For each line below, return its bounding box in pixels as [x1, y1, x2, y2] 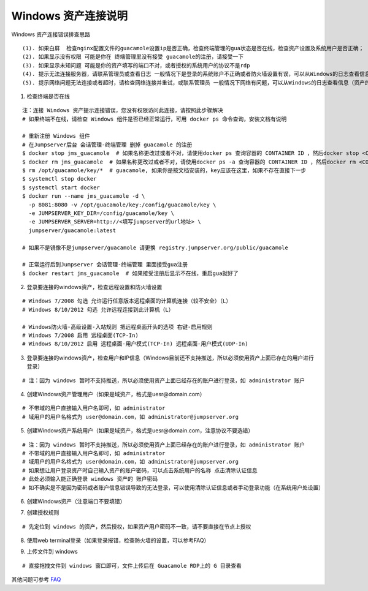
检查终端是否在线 [26, 92, 70, 100]
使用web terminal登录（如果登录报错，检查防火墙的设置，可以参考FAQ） [26, 536, 210, 544]
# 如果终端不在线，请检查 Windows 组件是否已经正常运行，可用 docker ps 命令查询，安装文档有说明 [22, 115, 287, 122]
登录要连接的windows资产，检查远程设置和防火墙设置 [26, 284, 163, 291]
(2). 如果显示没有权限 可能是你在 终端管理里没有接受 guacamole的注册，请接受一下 [22, 53, 244, 61]
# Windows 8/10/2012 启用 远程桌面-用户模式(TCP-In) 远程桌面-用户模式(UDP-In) [22, 341, 248, 347]
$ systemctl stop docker [22, 175, 97, 183]
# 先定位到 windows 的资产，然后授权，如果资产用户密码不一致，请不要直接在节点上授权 [22, 523, 251, 530]
